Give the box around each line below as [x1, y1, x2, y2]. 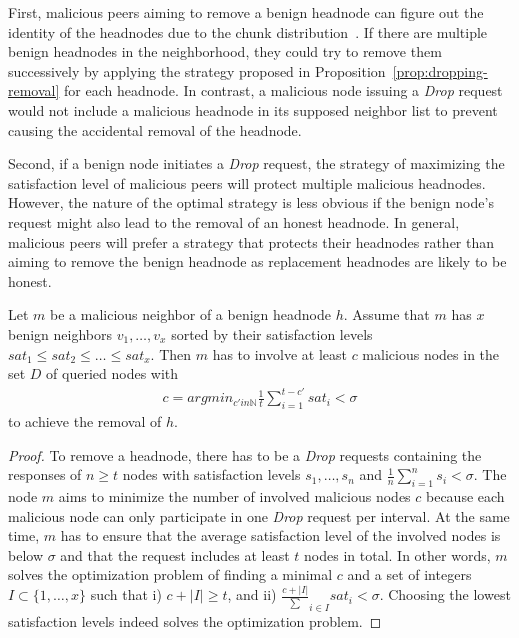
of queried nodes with [46, 363, 179, 384]
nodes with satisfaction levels [122, 464, 301, 485]
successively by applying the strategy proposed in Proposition [8, 60, 386, 81]
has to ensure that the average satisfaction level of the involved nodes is [60, 525, 501, 546]
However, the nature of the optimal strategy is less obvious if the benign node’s [8, 192, 494, 213]
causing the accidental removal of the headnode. [8, 119, 302, 140]
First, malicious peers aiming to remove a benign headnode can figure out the [8, 2, 484, 22]
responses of [8, 464, 82, 485]
